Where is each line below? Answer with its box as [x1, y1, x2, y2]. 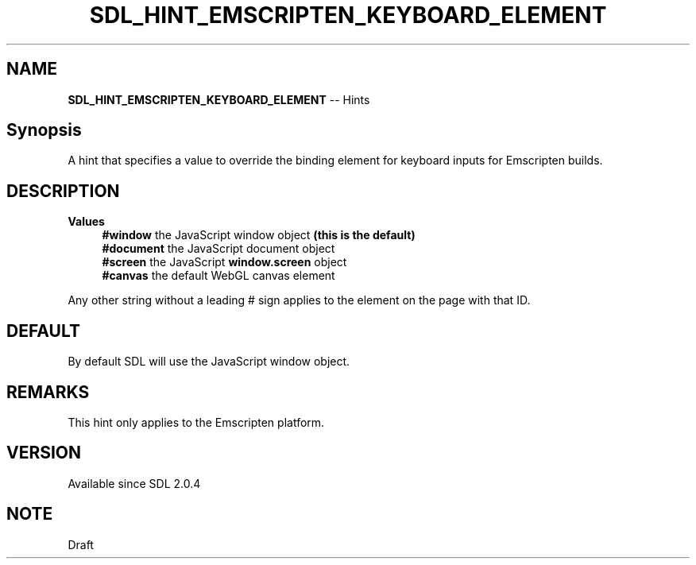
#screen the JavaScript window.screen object [102, 255, 347, 269]
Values [68, 215, 105, 229]
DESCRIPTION [6, 180, 120, 201]
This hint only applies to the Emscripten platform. [68, 415, 325, 429]
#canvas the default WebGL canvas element [102, 269, 335, 283]
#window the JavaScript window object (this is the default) [102, 228, 416, 242]
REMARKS [6, 381, 90, 402]
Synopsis [6, 120, 82, 141]
